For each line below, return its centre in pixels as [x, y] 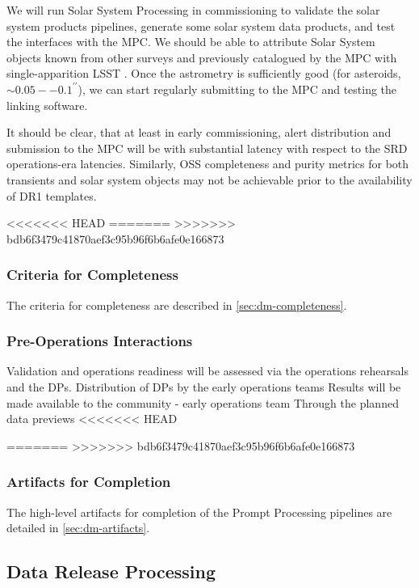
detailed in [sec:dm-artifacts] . [78, 528]
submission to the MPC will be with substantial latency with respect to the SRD [207, 148]
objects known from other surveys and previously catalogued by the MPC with [202, 57]
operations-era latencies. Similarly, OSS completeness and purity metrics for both [208, 164]
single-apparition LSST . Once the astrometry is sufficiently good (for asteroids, [204, 73]
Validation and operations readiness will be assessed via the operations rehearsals [207, 371]
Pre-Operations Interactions [100, 341]
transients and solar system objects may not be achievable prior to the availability [209, 179]
